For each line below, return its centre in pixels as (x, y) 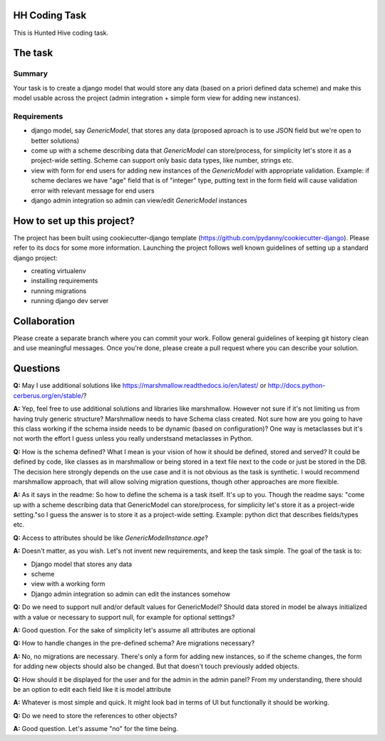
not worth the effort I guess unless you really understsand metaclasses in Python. (133, 439)
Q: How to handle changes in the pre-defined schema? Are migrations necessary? (134, 643)
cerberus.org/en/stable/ (48, 395)
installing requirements (65, 281)
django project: (36, 257)
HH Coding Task (50, 15)
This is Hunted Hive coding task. (61, 33)
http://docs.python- (297, 386)
